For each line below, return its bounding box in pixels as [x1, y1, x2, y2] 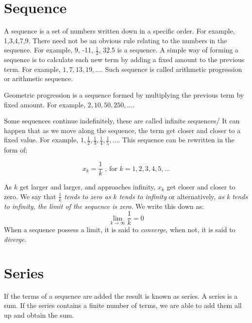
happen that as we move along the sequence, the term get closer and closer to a [4, 125, 241, 135]
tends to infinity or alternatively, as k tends [119, 191, 248, 201]
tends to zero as [64, 191, 111, 201]
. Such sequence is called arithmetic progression [101, 64, 242, 74]
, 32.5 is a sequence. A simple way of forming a [99, 45, 239, 55]
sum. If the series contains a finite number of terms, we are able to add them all [4, 300, 242, 310]
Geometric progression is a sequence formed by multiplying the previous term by [4, 89, 244, 100]
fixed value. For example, [4, 135, 79, 145]
